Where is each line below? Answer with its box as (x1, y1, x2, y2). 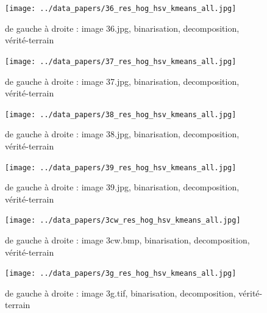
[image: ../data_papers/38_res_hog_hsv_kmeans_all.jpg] (5, 110, 237, 119)
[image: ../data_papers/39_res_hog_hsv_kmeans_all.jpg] (5, 163, 237, 172)
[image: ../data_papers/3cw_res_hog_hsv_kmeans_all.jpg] (5, 216, 241, 225)
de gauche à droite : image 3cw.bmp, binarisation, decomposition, (5, 234, 250, 246)
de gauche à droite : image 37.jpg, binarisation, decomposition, (5, 74, 240, 87)
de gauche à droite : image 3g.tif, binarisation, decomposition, (5, 286, 236, 299)
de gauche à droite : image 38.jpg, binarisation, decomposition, (5, 128, 240, 140)
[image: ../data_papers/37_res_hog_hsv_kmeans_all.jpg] (5, 57, 237, 66)
